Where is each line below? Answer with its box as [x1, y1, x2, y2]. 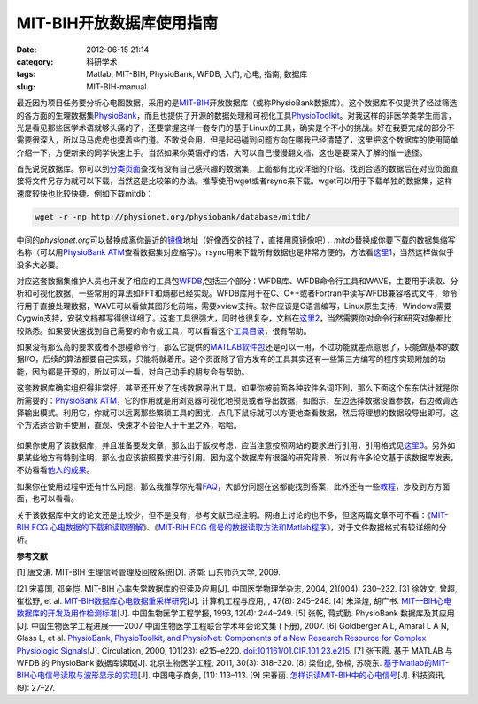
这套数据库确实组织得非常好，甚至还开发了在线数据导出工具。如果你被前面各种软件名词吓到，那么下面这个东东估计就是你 [16, 383, 459, 393]
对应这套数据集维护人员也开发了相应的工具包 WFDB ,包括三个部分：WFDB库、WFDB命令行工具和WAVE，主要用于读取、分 [16, 275, 459, 286]
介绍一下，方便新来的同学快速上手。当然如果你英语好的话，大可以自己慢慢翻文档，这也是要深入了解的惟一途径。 [16, 147, 428, 158]
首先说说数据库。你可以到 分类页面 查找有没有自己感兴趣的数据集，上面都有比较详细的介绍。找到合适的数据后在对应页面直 [16, 164, 459, 174]
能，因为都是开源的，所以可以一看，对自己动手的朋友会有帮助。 [16, 366, 250, 376]
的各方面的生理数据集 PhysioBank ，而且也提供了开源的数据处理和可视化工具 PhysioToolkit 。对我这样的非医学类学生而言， [16, 110, 456, 120]
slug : [16, 81, 35, 92]
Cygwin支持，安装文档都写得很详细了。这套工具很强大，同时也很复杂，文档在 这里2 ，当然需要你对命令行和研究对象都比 [16, 313, 452, 323]
